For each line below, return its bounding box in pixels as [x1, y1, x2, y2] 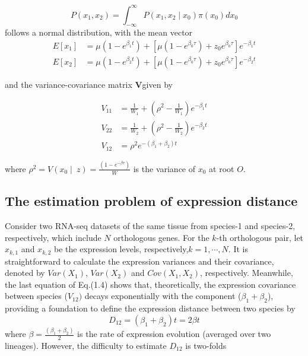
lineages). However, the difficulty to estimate [5, 339, 167, 351]
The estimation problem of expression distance [5, 192, 298, 210]
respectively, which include [5, 231, 101, 243]
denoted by [5, 266, 45, 279]
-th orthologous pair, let [216, 231, 304, 243]
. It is [228, 243, 248, 255]
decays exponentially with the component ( [84, 290, 242, 302]
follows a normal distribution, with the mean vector [5, 26, 193, 39]
